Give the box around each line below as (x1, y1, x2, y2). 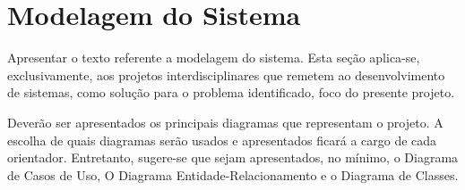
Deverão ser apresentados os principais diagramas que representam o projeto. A (7, 112, 443, 131)
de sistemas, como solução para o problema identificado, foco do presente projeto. (7, 83, 455, 102)
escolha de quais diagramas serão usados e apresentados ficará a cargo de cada (7, 130, 437, 149)
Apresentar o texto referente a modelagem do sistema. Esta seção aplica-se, (7, 48, 420, 67)
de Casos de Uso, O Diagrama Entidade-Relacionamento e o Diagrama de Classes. (7, 165, 459, 184)
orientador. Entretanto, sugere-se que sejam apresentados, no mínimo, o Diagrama (7, 148, 459, 167)
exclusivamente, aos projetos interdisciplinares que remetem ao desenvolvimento (7, 65, 445, 84)
